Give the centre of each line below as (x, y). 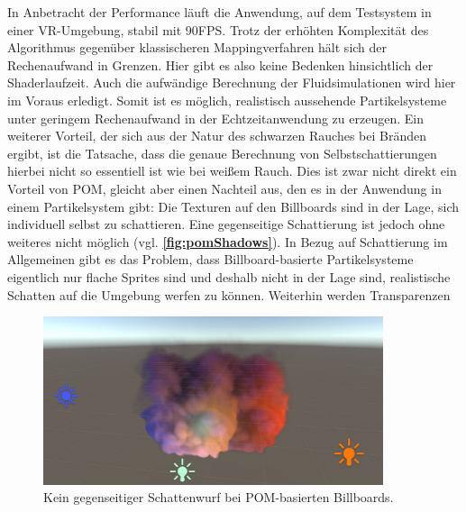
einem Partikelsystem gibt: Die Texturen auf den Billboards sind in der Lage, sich (233, 206)
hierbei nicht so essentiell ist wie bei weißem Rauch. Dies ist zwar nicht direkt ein (232, 171)
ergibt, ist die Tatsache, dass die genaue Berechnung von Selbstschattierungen (222, 153)
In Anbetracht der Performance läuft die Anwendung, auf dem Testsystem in (219, 12)
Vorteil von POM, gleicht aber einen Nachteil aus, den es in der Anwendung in (224, 188)
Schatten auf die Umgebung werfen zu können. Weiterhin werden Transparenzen (229, 294)
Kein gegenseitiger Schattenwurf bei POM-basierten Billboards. (219, 497)
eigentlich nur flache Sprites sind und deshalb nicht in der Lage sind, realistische (229, 276)
